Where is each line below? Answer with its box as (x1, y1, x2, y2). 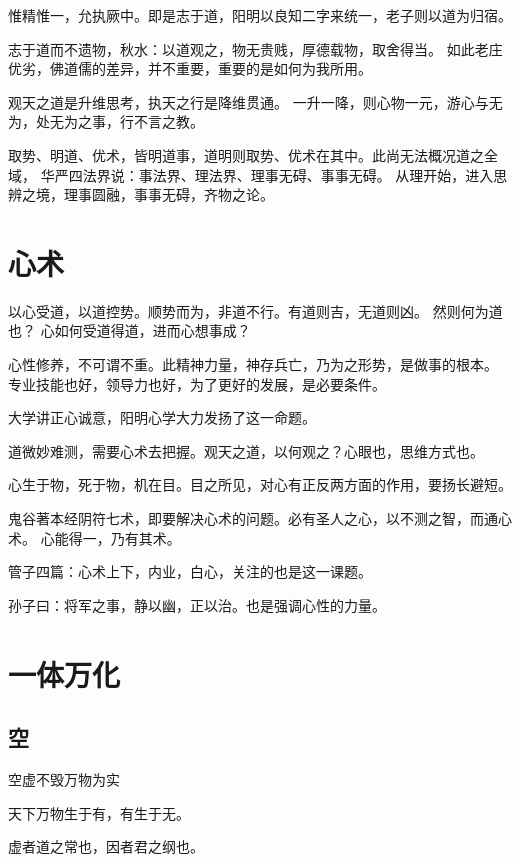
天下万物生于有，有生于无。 (8, 802, 190, 823)
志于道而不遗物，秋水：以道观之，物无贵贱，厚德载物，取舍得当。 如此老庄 (8, 38, 503, 59)
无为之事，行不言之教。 (49, 111, 204, 132)
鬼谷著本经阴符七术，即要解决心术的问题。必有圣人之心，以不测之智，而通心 (8, 508, 512, 529)
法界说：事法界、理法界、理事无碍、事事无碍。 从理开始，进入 (82, 164, 494, 185)
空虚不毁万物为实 (8, 768, 120, 789)
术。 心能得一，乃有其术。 (8, 527, 181, 548)
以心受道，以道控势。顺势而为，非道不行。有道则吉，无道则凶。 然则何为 (8, 300, 489, 321)
